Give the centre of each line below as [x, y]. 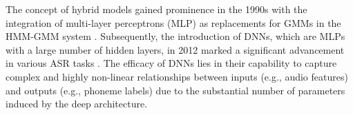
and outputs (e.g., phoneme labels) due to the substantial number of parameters [175, 90]
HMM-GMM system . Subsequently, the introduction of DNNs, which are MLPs [175, 36]
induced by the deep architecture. [77, 104]
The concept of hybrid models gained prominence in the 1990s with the [156, 9]
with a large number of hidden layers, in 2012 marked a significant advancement [175, 49]
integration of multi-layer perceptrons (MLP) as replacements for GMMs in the [173, 22]
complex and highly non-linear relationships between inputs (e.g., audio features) [177, 76]
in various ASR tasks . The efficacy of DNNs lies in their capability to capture [171, 63]
